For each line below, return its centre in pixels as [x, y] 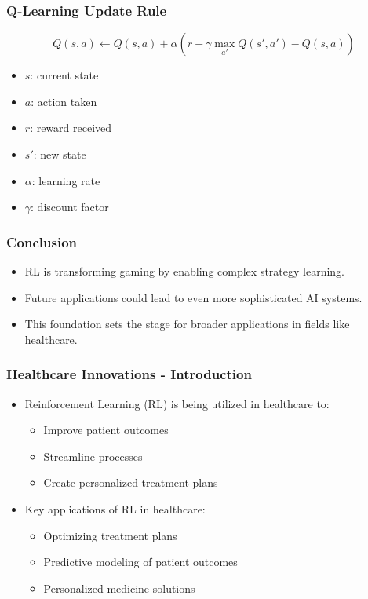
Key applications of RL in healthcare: [115, 508]
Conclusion [42, 241]
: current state [64, 75]
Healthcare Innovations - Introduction [129, 374]
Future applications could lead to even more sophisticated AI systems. [193, 297]
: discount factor [70, 207]
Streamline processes [93, 456]
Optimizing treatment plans [110, 535]
